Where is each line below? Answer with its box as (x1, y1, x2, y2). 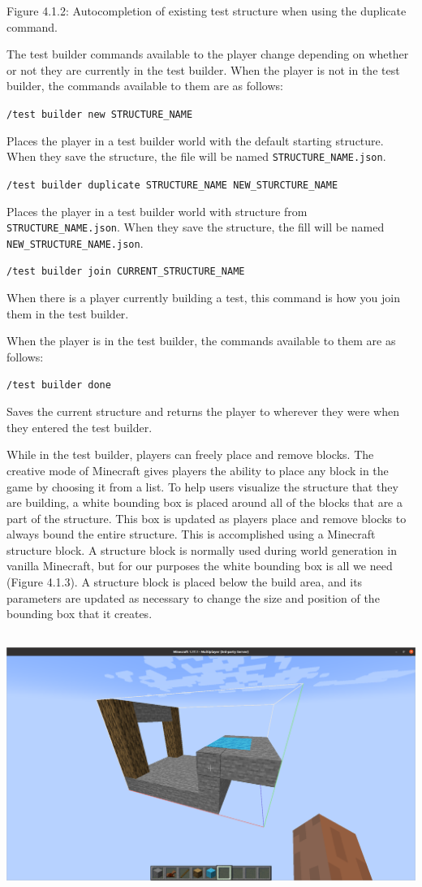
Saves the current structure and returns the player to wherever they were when (6, 403, 399, 420)
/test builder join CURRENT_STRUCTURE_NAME (6, 266, 245, 278)
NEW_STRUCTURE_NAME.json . (6, 234, 144, 251)
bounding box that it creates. (6, 605, 153, 622)
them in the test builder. (6, 305, 129, 322)
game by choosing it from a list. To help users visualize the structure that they (6, 478, 398, 495)
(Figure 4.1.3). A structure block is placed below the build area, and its (6, 573, 363, 591)
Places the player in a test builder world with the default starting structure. (6, 132, 384, 149)
